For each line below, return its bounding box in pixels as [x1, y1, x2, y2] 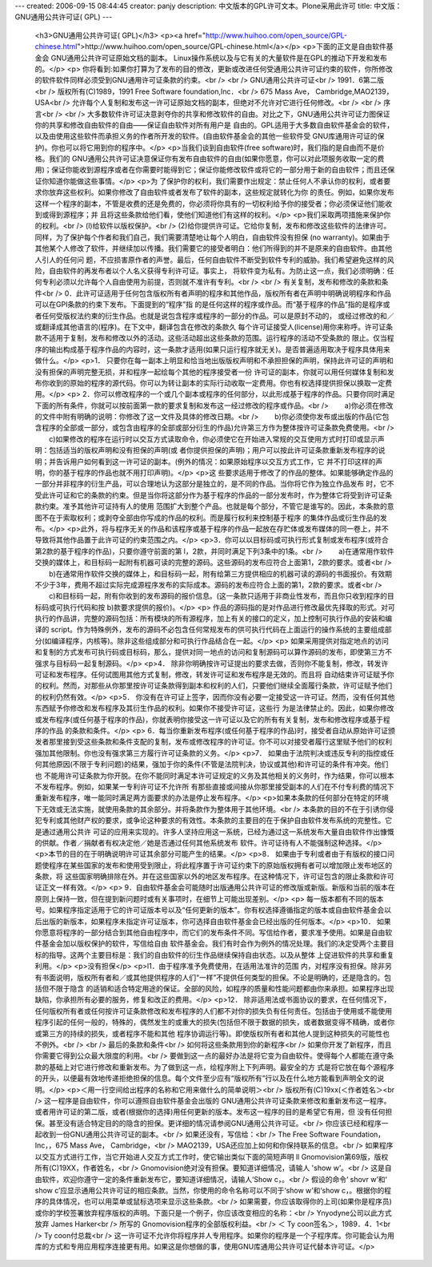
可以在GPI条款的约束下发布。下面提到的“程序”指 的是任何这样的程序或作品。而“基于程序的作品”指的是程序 [34, 300, 383, 309]
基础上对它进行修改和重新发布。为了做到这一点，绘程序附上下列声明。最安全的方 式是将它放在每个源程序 [48, 1062, 394, 1071]
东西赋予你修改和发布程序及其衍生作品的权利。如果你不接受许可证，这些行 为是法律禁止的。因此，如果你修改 [34, 704, 394, 713]
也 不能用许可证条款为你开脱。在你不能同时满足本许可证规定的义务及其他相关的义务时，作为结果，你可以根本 [34, 770, 394, 781]
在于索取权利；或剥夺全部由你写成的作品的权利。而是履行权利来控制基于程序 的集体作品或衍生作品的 [48, 513, 380, 523]
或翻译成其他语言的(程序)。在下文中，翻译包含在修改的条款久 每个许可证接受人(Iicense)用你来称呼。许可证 [34, 321, 386, 332]
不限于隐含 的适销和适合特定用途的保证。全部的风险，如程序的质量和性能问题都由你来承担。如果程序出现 [48, 983, 394, 993]
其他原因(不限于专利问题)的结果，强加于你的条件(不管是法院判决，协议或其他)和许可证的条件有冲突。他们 [41, 760, 389, 769]
